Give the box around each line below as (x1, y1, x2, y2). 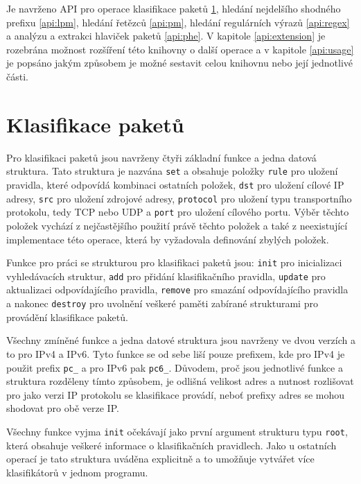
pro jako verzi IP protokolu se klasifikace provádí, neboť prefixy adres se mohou (6, 387, 345, 401)
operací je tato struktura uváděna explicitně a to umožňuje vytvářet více (6, 451, 315, 466)
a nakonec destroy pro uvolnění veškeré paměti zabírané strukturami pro (6, 296, 318, 311)
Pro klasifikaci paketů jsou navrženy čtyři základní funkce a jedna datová (6, 150, 317, 164)
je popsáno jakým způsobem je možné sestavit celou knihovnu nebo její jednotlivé (6, 55, 353, 70)
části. (6, 69, 28, 83)
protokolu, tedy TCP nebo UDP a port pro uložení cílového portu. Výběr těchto (6, 205, 349, 219)
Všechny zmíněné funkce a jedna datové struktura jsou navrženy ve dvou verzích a (6, 333, 355, 347)
